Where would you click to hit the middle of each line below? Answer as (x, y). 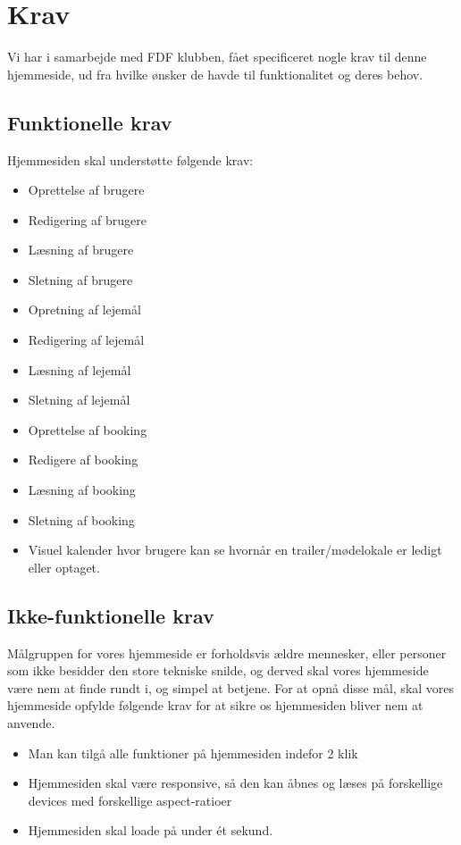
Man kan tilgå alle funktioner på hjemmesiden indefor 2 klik (193, 753)
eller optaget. (64, 567)
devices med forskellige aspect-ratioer (130, 800)
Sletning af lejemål (79, 400)
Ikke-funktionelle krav (111, 615)
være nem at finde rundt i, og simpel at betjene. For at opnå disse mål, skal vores (231, 687)
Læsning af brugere (81, 250)
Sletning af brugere (80, 279)
